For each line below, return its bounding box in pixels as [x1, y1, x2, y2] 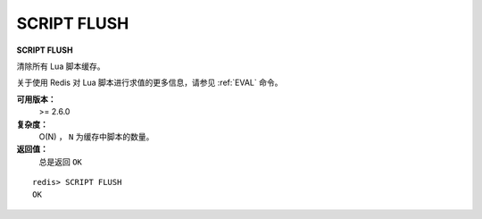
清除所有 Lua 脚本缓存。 [16, 61, 105, 72]
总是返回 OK [38, 156, 82, 167]
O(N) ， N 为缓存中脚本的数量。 [38, 131, 154, 142]
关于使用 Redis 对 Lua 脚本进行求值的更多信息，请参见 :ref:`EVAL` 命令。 [16, 77, 283, 88]
